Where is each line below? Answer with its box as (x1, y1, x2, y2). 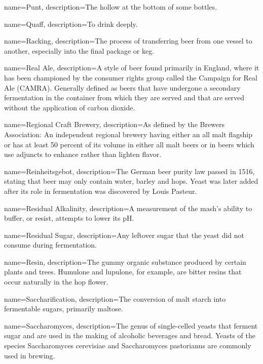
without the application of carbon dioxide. (4, 102, 135, 112)
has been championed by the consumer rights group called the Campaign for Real (4, 72, 257, 83)
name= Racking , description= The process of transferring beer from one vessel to (4, 35, 252, 46)
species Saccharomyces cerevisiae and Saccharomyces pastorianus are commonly (4, 340, 251, 351)
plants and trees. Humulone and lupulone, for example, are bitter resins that (4, 266, 242, 277)
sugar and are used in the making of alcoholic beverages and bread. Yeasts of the (4, 330, 255, 341)
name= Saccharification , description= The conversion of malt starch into (4, 293, 226, 304)
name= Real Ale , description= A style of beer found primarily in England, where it (4, 62, 259, 73)
